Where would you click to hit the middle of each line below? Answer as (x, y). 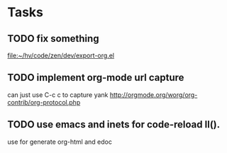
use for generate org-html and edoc (60, 142)
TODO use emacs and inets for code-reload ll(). (114, 125)
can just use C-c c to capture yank (58, 95)
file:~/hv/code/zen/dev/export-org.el (61, 55)
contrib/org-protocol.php (44, 102)
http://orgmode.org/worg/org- (154, 95)
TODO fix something (53, 39)
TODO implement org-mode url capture (96, 78)
